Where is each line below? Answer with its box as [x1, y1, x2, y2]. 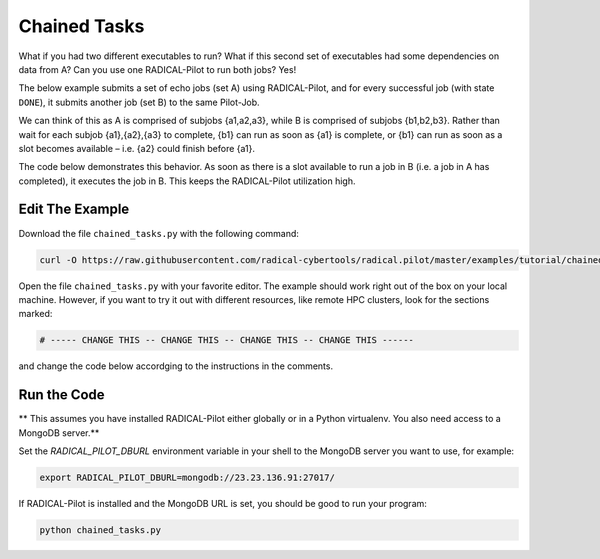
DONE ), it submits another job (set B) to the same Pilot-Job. [18, 96, 260, 108]
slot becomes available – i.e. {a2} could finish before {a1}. [18, 142, 255, 154]
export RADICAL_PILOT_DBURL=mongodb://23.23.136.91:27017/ [39, 471, 335, 483]
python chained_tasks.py [39, 524, 162, 535]
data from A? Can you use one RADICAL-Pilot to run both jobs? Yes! [18, 63, 297, 75]
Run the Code [18, 386, 105, 404]
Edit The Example [18, 201, 130, 218]
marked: [18, 308, 53, 320]
